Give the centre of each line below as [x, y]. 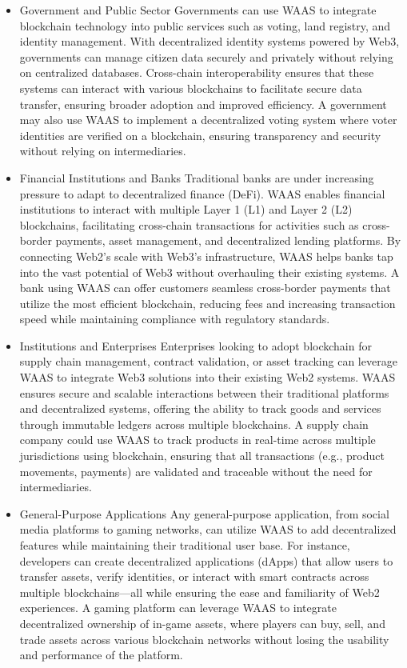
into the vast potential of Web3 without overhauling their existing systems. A [209, 272]
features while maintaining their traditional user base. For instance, [185, 545]
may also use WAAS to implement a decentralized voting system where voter [208, 120]
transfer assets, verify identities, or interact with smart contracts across [194, 576]
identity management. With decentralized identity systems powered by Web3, [209, 41]
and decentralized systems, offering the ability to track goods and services [200, 408]
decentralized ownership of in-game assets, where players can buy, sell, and [202, 623]
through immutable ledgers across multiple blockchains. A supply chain [194, 424]
